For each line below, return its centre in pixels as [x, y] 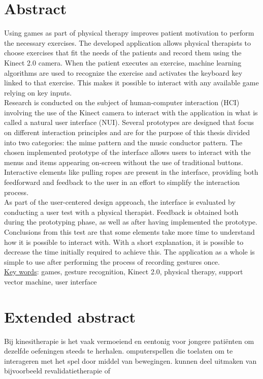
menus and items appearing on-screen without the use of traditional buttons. [124, 162]
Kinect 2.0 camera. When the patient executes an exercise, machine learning [123, 62]
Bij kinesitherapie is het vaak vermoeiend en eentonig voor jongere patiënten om [129, 341]
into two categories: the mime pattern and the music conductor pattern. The [123, 142]
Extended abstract [70, 316]
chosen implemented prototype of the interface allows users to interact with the [127, 152]
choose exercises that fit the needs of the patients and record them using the [123, 53]
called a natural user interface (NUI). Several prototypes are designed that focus [129, 122]
